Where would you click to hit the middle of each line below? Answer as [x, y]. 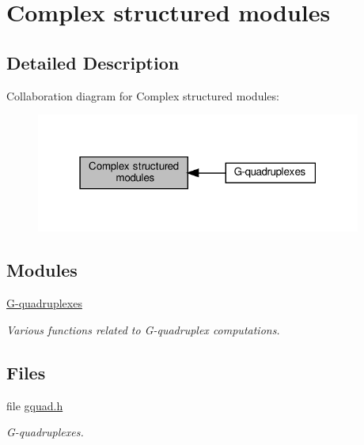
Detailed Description [93, 62]
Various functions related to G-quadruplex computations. [143, 329]
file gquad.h [35, 405]
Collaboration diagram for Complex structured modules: [143, 95]
